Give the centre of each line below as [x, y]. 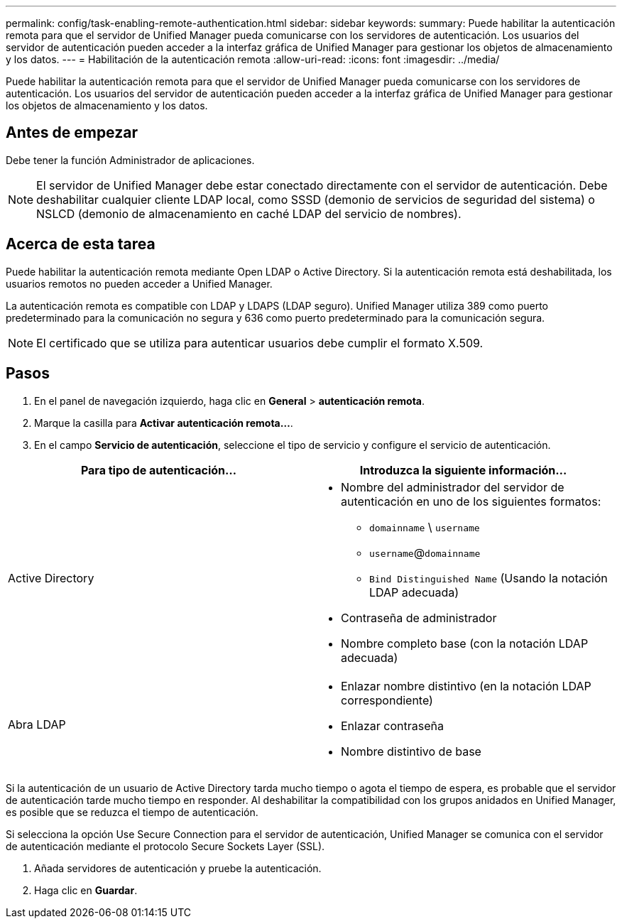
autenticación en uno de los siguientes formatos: [471, 501]
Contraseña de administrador [419, 618]
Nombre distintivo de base [411, 751]
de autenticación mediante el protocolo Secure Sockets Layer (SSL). [165, 846]
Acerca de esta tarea [81, 244]
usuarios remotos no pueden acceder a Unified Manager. [139, 283]
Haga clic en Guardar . [86, 890]
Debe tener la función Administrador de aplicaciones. [130, 160]
